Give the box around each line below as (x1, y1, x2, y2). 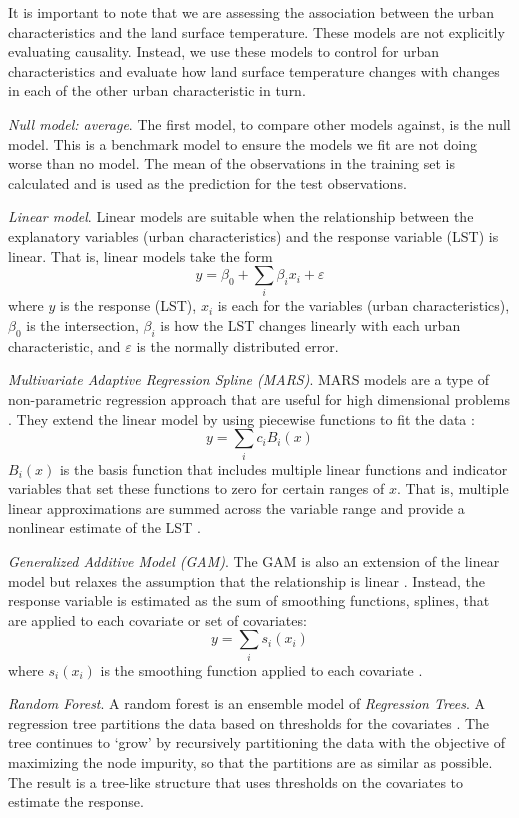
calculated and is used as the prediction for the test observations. (8, 172, 407, 193)
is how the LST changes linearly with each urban (160, 315, 461, 336)
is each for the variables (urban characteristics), (217, 295, 510, 316)
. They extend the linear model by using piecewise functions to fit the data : (8, 408, 475, 429)
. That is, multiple (396, 478, 509, 499)
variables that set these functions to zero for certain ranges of (8, 478, 385, 499)
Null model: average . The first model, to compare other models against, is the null (8, 113, 511, 134)
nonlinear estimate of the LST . (8, 517, 201, 538)
